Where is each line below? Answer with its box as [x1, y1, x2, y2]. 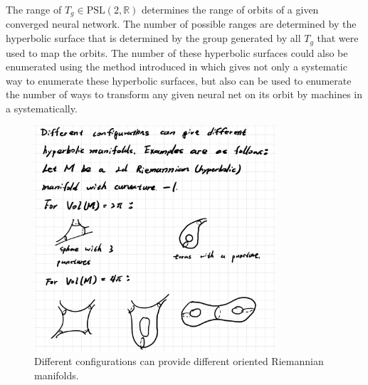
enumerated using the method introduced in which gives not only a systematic [6, 59, 347, 74]
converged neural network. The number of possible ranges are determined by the [6, 16, 357, 31]
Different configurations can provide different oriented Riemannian [34, 354, 324, 369]
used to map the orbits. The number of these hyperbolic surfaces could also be [6, 45, 348, 60]
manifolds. [34, 367, 79, 382]
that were [317, 31, 359, 46]
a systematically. [6, 100, 78, 115]
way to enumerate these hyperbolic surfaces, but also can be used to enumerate [6, 73, 352, 88]
